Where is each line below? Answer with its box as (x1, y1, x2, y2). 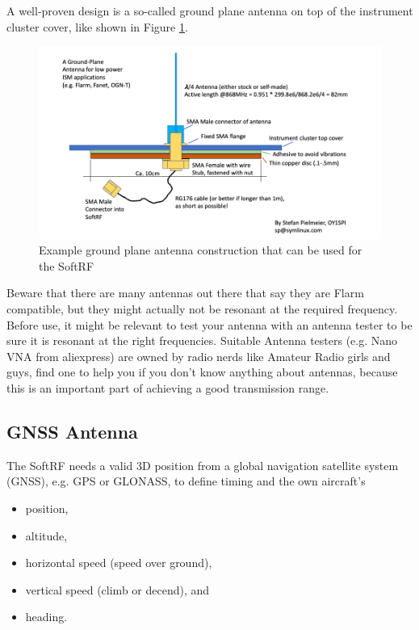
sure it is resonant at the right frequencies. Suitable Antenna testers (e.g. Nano (6, 332, 398, 349)
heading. (25, 608, 68, 625)
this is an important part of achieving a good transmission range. (6, 380, 329, 397)
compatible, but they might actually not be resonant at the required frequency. (6, 300, 398, 317)
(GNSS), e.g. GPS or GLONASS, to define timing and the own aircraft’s (6, 472, 366, 489)
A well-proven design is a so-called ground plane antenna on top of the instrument (6, 2, 413, 19)
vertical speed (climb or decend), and (25, 581, 210, 598)
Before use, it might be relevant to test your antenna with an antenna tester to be (6, 316, 413, 333)
